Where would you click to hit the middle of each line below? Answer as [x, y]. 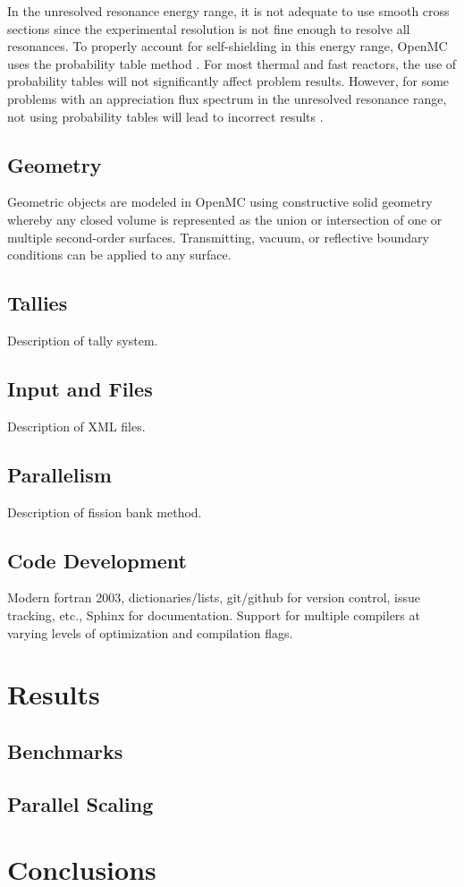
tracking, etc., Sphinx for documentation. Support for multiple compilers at [214, 614]
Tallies [38, 303]
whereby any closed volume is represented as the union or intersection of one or [225, 219]
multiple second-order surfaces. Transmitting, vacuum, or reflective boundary [218, 237]
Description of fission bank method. [105, 512]
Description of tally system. [83, 340]
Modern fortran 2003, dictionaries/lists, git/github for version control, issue [214, 597]
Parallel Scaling [80, 803]
